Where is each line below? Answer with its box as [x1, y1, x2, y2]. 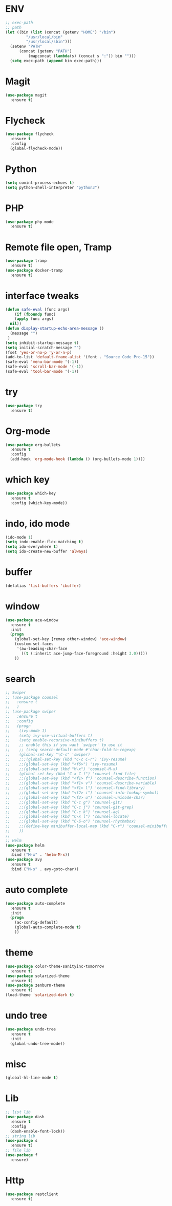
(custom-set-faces [14, 641, 54, 647]
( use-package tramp [5, 258, 47, 263]
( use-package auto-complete [5, 901, 66, 906]
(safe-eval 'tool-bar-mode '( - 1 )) [5, 369, 79, 374]
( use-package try [5, 403, 42, 408]
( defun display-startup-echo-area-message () [5, 326, 104, 331]
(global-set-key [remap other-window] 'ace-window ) [14, 637, 127, 642]
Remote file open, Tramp [5, 241, 112, 253]
